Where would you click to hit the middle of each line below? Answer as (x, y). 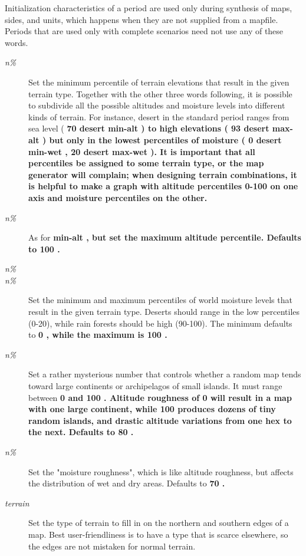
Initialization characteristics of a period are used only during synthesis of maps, (149, 8)
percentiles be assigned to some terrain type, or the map (146, 163)
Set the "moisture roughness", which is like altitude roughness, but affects (161, 471)
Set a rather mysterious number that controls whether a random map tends (165, 374)
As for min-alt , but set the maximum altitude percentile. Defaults (165, 237)
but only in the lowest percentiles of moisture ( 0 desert (165, 139)
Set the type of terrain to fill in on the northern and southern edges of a (159, 523)
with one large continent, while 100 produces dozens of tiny (152, 409)
